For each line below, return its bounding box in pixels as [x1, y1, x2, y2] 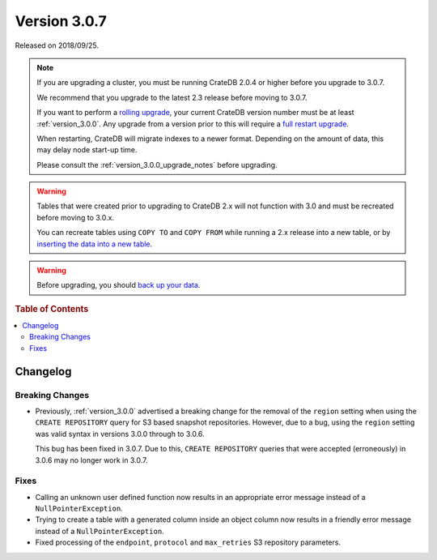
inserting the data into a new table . [36, 239, 153, 249]
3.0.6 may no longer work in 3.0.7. [35, 455, 148, 465]
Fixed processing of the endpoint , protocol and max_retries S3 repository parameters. [35, 537, 342, 547]
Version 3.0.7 [15, 12, 107, 30]
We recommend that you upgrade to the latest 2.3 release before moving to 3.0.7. [36, 92, 308, 102]
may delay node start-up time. [36, 145, 138, 155]
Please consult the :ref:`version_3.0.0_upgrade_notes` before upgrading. [36, 160, 278, 169]
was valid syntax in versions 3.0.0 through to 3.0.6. [35, 429, 206, 438]
